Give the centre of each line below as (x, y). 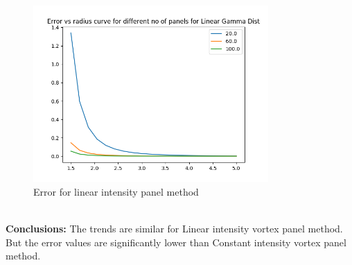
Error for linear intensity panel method (116, 191)
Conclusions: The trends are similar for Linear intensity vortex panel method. (174, 229)
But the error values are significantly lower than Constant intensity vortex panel (176, 242)
